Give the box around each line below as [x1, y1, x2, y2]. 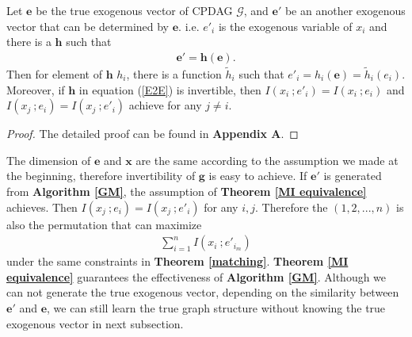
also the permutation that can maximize [6, 216, 202, 232]
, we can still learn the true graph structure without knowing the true [47, 300, 386, 316]
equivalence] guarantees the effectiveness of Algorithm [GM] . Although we [6, 268, 387, 285]
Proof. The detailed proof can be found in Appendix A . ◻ [6, 125, 299, 142]
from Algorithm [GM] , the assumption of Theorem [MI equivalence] [6, 183, 367, 199]
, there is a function [126, 66, 222, 82]
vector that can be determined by [6, 17, 170, 34]
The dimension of [6, 151, 91, 168]
